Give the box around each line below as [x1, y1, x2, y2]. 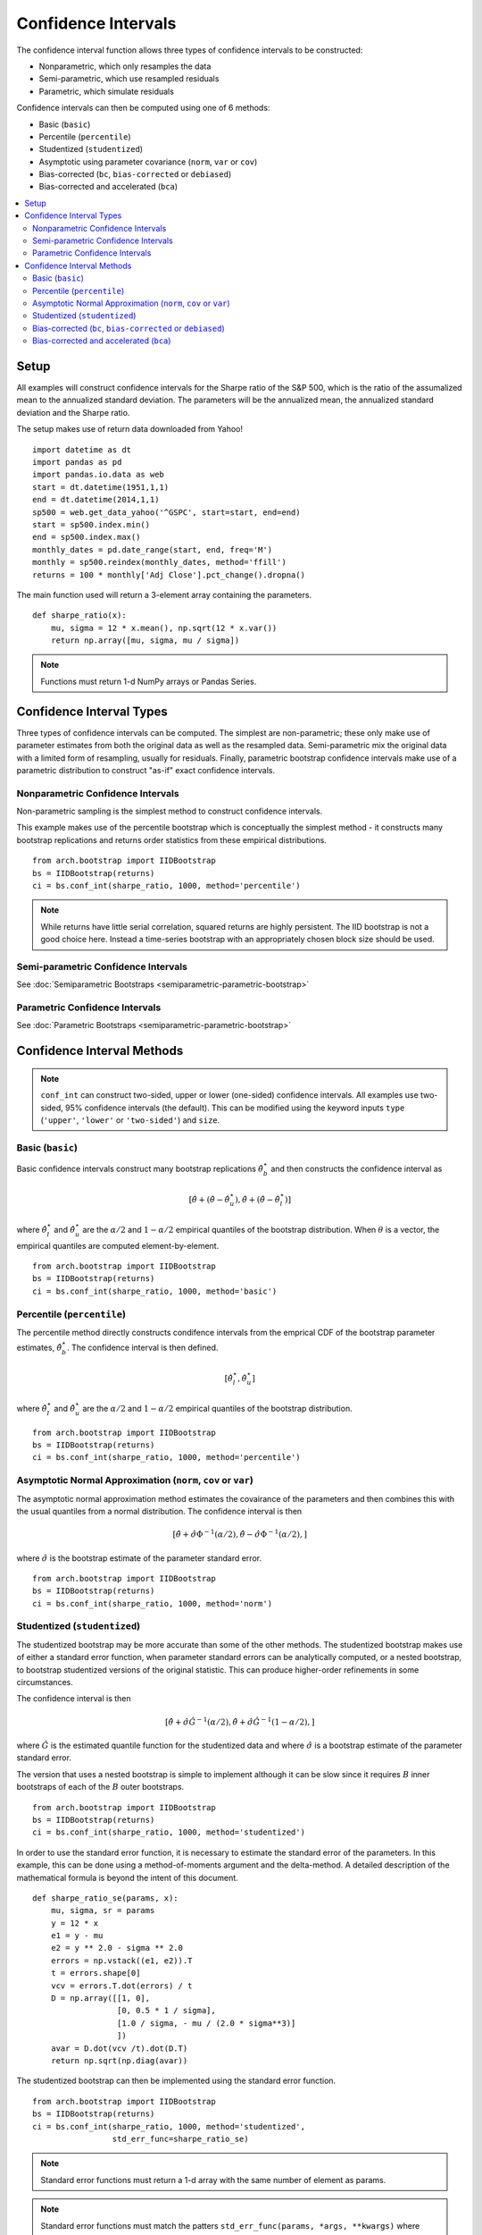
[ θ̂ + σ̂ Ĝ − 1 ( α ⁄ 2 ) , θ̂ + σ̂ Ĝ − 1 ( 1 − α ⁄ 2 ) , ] [165, 1715, 315, 1727]
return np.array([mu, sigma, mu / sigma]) [50, 636, 240, 645]
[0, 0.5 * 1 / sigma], [116, 2005, 216, 2016]
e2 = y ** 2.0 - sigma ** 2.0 [50, 1943, 183, 1953]
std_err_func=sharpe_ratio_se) [112, 2133, 249, 2144]
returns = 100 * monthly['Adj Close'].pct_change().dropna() [32, 569, 305, 580]
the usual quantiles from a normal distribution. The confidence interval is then [16, 1505, 303, 1516]
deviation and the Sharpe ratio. [16, 407, 130, 417]
